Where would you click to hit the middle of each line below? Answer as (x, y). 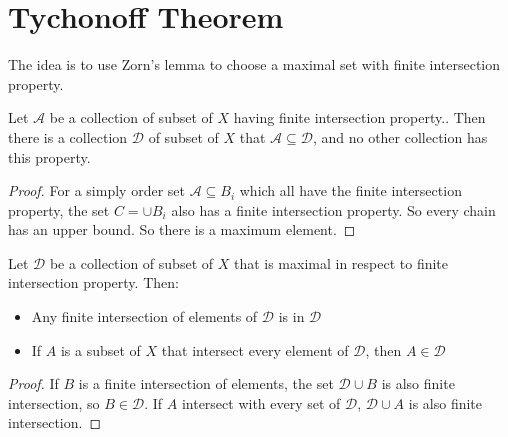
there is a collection (68, 136)
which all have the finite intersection (350, 190)
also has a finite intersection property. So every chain (333, 209)
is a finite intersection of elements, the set (206, 383)
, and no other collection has (400, 136)
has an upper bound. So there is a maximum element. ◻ (182, 229)
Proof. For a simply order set (96, 190)
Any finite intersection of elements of (144, 316)
